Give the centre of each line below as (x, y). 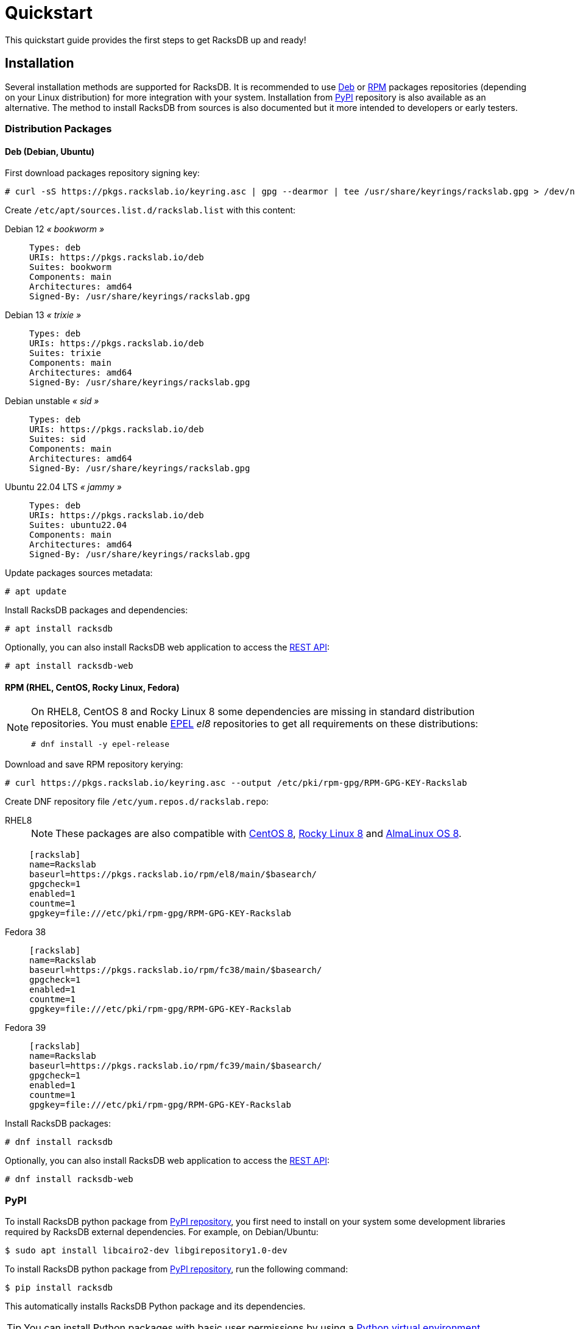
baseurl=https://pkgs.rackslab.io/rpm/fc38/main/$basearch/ (176, 970)
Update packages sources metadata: (79, 573)
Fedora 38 (26, 932)
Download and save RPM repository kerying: (94, 764)
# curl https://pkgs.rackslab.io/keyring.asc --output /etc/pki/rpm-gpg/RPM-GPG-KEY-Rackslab (236, 783)
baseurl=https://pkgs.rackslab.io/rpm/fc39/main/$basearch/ (176, 1066)
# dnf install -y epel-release (101, 744)
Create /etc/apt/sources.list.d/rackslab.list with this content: (150, 210)
